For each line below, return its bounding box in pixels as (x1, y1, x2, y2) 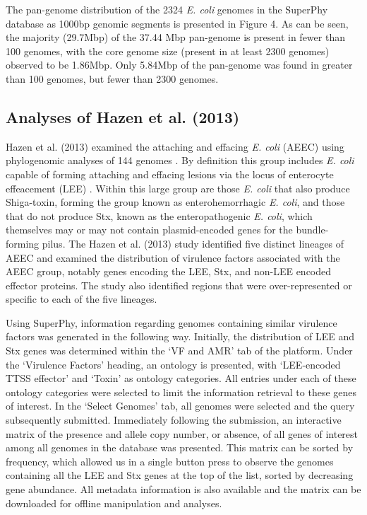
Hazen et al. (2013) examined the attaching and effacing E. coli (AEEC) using (6, 139, 344, 154)
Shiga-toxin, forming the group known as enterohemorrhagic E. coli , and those (6, 195, 345, 209)
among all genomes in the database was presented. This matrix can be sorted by (6, 440, 354, 455)
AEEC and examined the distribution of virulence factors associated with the (6, 250, 340, 265)
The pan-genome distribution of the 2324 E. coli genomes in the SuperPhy (6, 2, 328, 16)
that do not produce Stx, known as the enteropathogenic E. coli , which (6, 208, 313, 223)
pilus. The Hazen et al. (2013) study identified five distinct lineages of (42, 236, 344, 250)
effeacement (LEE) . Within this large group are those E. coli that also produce (6, 180, 350, 195)
